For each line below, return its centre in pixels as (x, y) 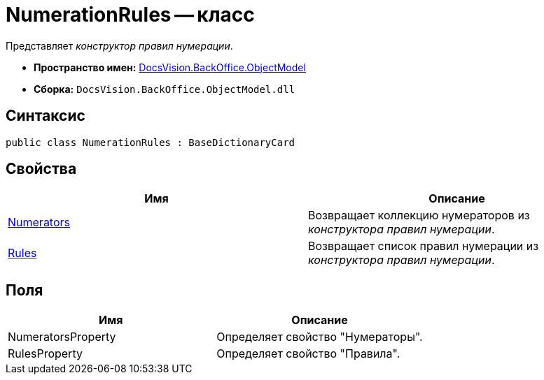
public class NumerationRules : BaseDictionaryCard (151, 142)
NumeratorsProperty (62, 337)
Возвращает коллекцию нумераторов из (419, 215)
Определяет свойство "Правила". (308, 354)
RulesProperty (45, 354)
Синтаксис (46, 116)
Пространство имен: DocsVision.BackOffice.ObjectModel (170, 67)
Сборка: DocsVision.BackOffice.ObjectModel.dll (165, 89)
